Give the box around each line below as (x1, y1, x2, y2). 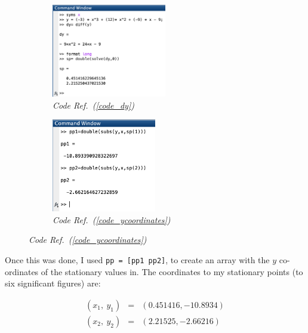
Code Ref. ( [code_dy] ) (53, 98, 134, 111)
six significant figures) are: (5, 277, 101, 289)
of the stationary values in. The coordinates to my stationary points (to (41, 265, 303, 277)
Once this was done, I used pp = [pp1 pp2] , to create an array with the (5, 254, 270, 266)
